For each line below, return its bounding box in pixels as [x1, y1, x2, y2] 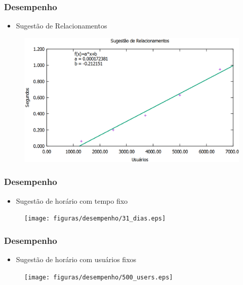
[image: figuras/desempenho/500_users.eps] [24, 273, 173, 281]
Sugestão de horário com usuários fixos [16, 254, 137, 264]
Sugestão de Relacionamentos [16, 20, 107, 31]
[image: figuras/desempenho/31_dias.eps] [24, 215, 166, 223]
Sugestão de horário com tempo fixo [16, 195, 128, 206]
